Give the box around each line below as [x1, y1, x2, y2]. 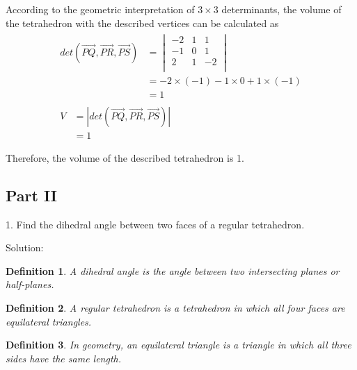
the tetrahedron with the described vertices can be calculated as [6, 15, 279, 30]
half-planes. [6, 277, 54, 292]
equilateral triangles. [6, 314, 92, 328]
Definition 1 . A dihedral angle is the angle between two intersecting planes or [6, 263, 340, 278]
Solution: [6, 240, 44, 255]
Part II [6, 184, 57, 205]
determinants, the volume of [221, 2, 342, 16]
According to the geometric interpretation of [6, 2, 195, 16]
